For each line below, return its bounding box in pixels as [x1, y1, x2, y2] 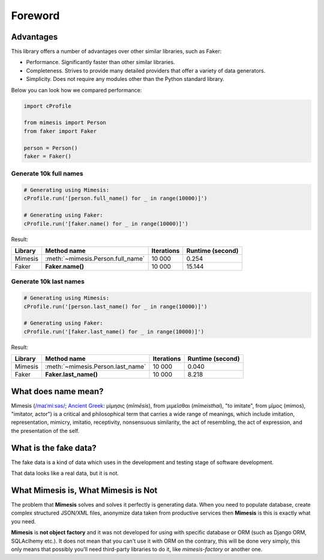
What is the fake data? [11, 442, 97, 453]
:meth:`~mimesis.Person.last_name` [45, 363, 146, 371]
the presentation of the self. [11, 427, 80, 434]
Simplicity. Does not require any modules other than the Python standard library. [26, 76, 224, 83]
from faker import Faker [23, 128, 97, 134]
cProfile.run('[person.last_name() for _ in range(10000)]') [23, 303, 208, 310]
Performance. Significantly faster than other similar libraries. [26, 59, 175, 66]
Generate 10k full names [11, 170, 83, 178]
